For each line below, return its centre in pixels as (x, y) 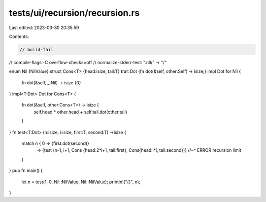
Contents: (19, 36)
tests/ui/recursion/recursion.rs (74, 13)
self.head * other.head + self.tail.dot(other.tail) (81, 112)
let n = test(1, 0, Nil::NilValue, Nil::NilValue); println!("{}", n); (81, 182)
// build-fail (36, 50)
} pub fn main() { (26, 170)
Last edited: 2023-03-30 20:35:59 (44, 28)
